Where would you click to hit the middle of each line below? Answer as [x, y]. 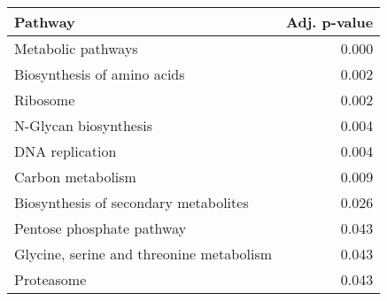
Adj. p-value [330, 22]
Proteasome [50, 279]
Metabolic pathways [76, 48]
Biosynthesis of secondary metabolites [132, 202]
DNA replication [66, 151]
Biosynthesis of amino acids [100, 74]
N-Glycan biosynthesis [83, 125]
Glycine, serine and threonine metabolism [143, 254]
